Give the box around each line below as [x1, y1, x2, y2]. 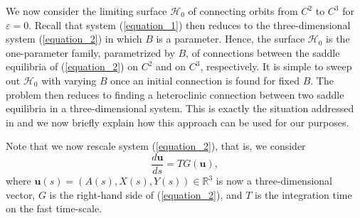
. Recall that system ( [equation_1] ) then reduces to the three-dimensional [28, 17, 351, 32]
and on [156, 59, 186, 74]
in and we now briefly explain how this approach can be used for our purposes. [6, 114, 349, 129]
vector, [6, 187, 36, 202]
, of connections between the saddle [186, 45, 340, 60]
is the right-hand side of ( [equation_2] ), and [49, 187, 243, 202]
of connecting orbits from [188, 4, 298, 18]
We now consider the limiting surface [6, 4, 167, 18]
